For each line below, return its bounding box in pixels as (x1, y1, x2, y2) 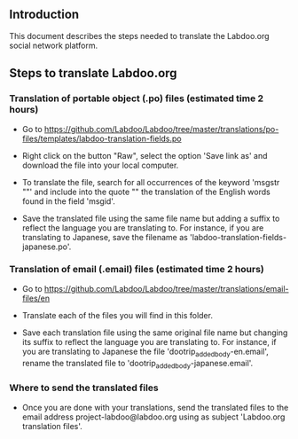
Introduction (9, 7, 80, 22)
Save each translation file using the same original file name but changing (21, 327, 288, 338)
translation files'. (21, 420, 82, 431)
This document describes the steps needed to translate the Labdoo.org (9, 30, 270, 41)
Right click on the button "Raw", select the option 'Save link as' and (21, 150, 268, 161)
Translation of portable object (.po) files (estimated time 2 (9, 92, 264, 105)
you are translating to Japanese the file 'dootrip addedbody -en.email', (21, 346, 269, 358)
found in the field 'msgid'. (21, 195, 115, 207)
